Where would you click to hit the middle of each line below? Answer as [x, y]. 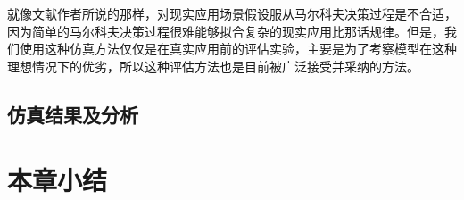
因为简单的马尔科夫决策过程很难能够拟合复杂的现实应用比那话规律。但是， [226, 31]
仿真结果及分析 [73, 114]
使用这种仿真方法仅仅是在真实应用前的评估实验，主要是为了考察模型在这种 [238, 49]
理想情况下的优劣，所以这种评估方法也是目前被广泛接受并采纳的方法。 [213, 66]
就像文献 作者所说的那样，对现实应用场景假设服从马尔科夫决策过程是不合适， [232, 13]
